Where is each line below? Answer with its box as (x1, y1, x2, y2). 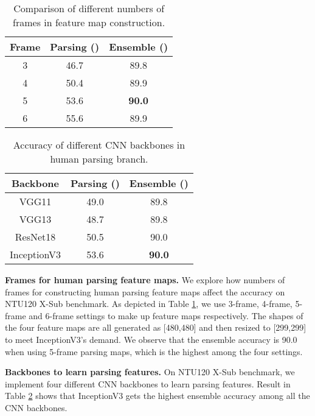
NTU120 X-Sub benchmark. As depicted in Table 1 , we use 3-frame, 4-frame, (5, 297, 292, 310)
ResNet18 (15, 230, 56, 244)
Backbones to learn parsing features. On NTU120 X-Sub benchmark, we (5, 365, 295, 378)
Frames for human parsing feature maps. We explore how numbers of (5, 273, 285, 286)
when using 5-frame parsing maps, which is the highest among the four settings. (5, 345, 303, 358)
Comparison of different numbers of (13, 1, 165, 15)
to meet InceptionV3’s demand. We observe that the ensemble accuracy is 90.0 (5, 333, 297, 345)
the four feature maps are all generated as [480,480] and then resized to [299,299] (5, 321, 306, 334)
